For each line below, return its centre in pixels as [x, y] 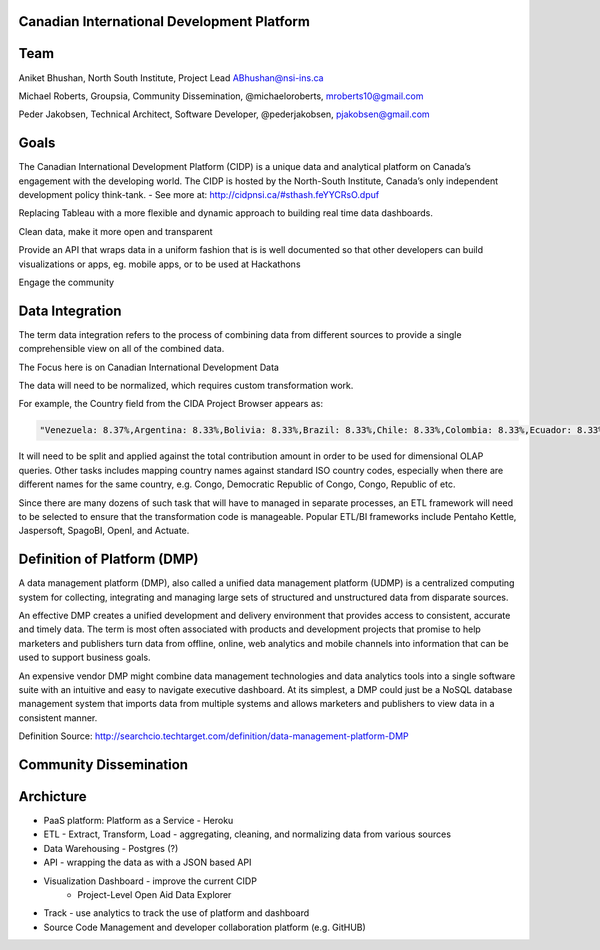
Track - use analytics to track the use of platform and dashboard [176, 913]
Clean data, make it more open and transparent [116, 231]
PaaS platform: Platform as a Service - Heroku [138, 821]
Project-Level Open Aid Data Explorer [154, 895]
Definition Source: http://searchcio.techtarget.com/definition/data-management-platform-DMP [213, 736]
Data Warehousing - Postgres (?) [111, 848]
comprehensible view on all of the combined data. [121, 349]
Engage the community [66, 282]
